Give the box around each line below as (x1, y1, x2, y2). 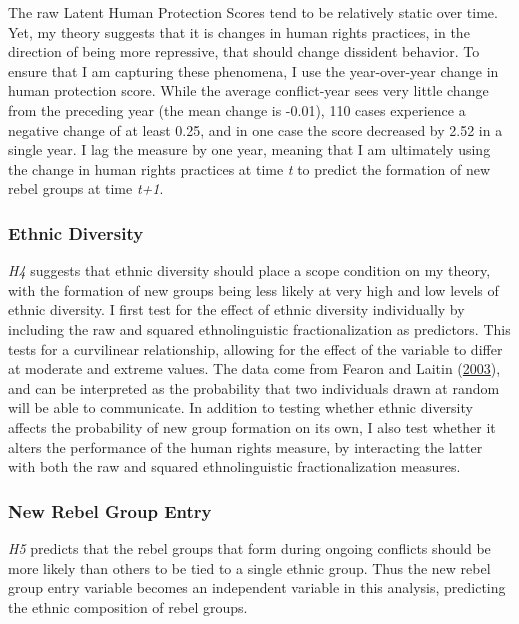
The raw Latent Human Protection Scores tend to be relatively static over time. (8, 2, 498, 22)
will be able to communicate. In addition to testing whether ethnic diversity (8, 397, 473, 418)
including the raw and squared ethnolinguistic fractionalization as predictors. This (8, 318, 511, 339)
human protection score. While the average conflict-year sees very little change (8, 80, 489, 101)
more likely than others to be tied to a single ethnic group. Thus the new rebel (8, 557, 491, 578)
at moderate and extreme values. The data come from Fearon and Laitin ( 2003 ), (8, 358, 501, 379)
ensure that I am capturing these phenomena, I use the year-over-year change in (8, 60, 499, 81)
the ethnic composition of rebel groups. (8, 596, 248, 617)
